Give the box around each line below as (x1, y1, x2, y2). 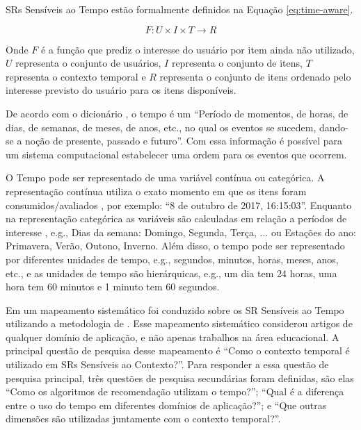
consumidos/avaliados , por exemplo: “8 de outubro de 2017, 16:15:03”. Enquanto (6, 197, 352, 212)
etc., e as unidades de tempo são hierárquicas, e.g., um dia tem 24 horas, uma (6, 265, 337, 280)
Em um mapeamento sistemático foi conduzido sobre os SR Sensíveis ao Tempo (6, 302, 344, 317)
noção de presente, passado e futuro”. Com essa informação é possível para (25, 133, 343, 148)
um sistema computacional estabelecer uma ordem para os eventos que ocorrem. (6, 147, 347, 161)
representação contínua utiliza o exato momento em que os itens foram (6, 183, 307, 198)
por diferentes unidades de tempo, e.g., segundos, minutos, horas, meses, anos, (6, 251, 339, 266)
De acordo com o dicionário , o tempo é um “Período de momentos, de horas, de (6, 106, 348, 120)
